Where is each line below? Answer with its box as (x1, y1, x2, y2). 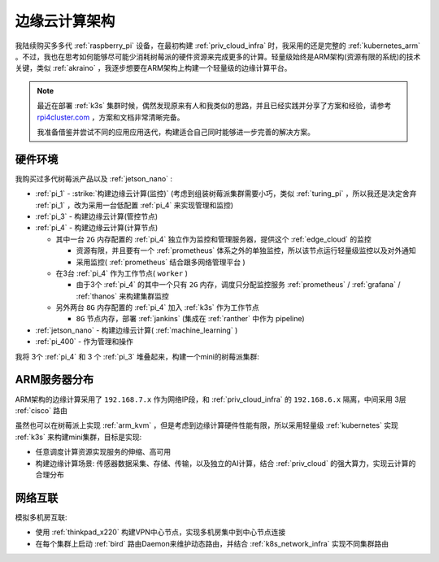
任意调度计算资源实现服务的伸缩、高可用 (35, 447, 171, 457)
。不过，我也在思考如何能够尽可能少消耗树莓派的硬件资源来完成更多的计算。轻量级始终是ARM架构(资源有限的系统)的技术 (15, 51, 421, 61)
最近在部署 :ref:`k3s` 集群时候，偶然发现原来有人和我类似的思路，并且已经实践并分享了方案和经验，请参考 (37, 101, 392, 111)
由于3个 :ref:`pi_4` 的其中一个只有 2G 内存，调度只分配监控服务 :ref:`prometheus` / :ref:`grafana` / (76, 280, 401, 290)
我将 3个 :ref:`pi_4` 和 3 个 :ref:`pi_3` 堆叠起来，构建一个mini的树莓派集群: (15, 351, 260, 361)
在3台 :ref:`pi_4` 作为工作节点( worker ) (55, 268, 189, 278)
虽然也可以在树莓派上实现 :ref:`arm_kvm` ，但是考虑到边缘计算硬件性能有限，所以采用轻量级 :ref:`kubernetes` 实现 (15, 420, 398, 430)
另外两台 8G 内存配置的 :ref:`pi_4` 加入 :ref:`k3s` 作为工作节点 (55, 303, 259, 312)
